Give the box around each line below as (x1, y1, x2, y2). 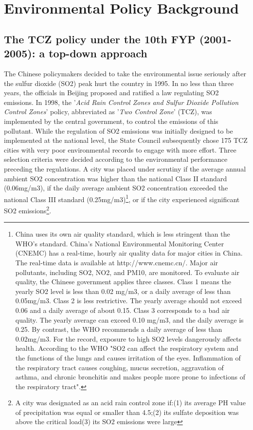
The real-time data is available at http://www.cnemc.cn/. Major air (15, 257, 218, 267)
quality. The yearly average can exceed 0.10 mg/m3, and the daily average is (15, 314, 244, 325)
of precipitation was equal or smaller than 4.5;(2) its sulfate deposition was (15, 407, 239, 417)
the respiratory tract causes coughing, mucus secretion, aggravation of (15, 362, 224, 372)
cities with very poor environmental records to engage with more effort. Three (4, 144, 236, 155)
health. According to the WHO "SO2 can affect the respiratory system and (15, 343, 238, 353)
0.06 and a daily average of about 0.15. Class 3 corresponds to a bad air (15, 305, 230, 315)
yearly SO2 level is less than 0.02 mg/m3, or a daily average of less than (15, 286, 231, 296)
